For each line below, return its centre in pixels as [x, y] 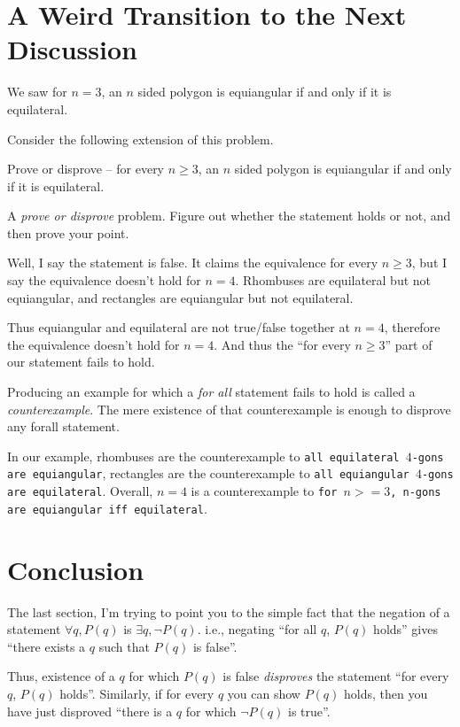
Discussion [72, 49]
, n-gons [416, 493]
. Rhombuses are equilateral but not [333, 280]
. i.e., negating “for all [257, 629]
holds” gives [405, 629]
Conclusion [76, 569]
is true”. [309, 711]
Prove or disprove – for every [86, 169]
